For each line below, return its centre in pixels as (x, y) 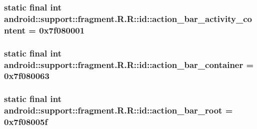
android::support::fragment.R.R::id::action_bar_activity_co (128, 18)
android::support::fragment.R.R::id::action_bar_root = (118, 110)
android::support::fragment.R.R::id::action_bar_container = (129, 64)
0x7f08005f (26, 122)
